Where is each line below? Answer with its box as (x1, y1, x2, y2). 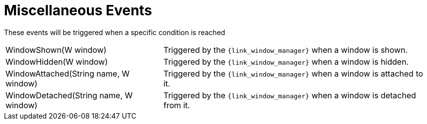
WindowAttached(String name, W (5, 68, 130, 79)
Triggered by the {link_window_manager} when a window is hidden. (163, 56, 409, 67)
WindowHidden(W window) (5, 56, 108, 67)
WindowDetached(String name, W (5, 90, 133, 100)
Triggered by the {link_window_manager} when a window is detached (163, 90, 416, 100)
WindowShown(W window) (5, 44, 107, 55)
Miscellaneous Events (4, 2, 152, 19)
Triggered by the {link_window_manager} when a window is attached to (163, 68, 424, 79)
